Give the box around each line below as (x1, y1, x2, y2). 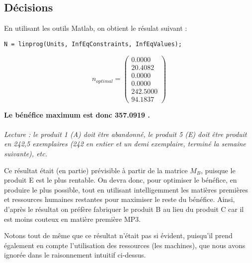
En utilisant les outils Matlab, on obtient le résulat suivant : (4, 23, 187, 33)
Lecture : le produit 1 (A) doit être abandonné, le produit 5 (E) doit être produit (4, 129, 247, 139)
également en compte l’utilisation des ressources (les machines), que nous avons (4, 240, 246, 250)
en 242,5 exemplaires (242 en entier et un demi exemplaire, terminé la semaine (4, 138, 246, 149)
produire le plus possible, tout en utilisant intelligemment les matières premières (4, 184, 249, 195)
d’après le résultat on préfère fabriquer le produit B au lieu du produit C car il (4, 204, 244, 214)
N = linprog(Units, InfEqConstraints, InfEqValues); (4, 40, 182, 48)
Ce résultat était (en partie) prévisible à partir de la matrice (4, 165, 188, 175)
